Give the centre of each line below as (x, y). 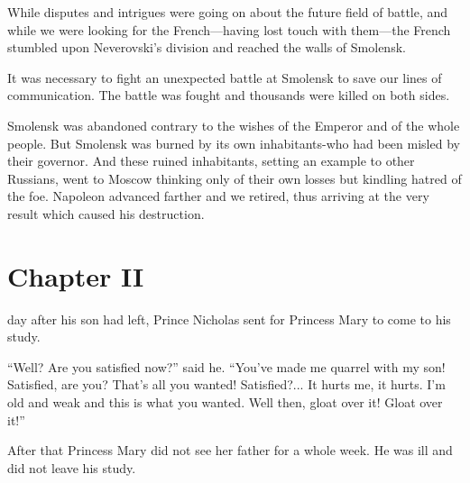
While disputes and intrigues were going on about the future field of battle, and (228, 12)
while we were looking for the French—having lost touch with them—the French (229, 29)
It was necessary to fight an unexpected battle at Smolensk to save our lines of (225, 77)
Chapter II (76, 275)
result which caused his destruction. (106, 213)
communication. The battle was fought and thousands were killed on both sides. (229, 95)
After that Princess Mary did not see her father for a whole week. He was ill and (230, 450)
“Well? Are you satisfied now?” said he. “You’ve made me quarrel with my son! (226, 366)
